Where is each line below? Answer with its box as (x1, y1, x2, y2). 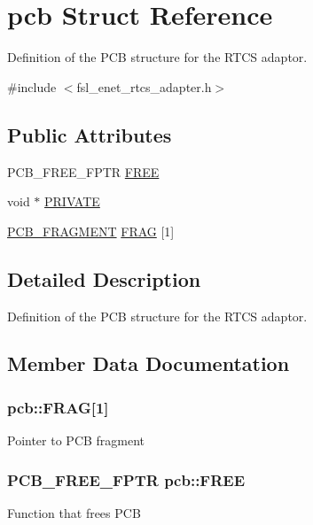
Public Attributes (7, 120, 172, 148)
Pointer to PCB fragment (7, 431, 145, 450)
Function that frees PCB (7, 503, 141, 521)
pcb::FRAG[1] (7, 396, 109, 418)
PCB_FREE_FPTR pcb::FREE (7, 468, 246, 490)
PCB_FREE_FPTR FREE (7, 162, 160, 181)
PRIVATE (44, 192, 100, 211)
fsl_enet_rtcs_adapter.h (76, 77, 212, 96)
